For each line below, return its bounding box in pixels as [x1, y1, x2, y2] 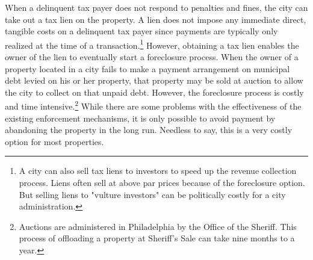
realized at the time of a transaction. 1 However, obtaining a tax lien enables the [5, 37, 299, 51]
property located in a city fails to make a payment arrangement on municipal [5, 62, 290, 75]
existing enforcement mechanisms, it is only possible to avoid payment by [5, 111, 276, 124]
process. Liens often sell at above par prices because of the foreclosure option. [19, 176, 305, 189]
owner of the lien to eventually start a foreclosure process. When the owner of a [5, 51, 299, 63]
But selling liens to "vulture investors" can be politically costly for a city [19, 188, 286, 200]
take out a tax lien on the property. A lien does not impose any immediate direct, [5, 13, 306, 25]
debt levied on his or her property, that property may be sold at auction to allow [5, 74, 303, 87]
